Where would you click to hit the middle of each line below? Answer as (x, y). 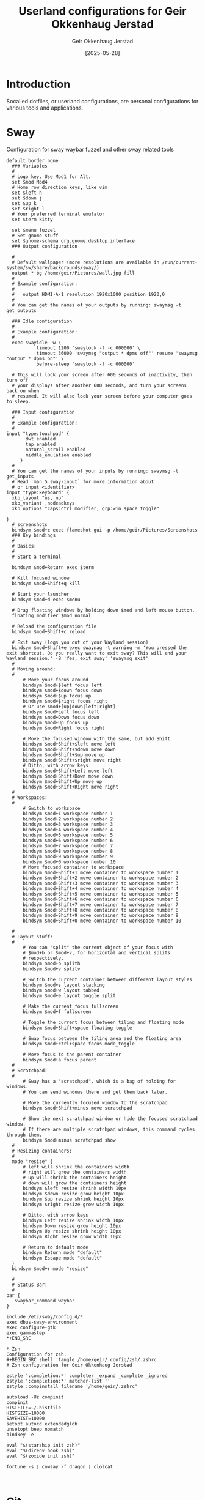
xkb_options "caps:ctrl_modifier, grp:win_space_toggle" (86, 508)
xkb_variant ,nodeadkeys (43, 503)
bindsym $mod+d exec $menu (46, 600)
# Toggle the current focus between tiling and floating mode (103, 1022)
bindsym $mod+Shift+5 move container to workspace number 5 (100, 894)
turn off (17, 380)
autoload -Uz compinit (35, 1397)
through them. (24, 1135)
